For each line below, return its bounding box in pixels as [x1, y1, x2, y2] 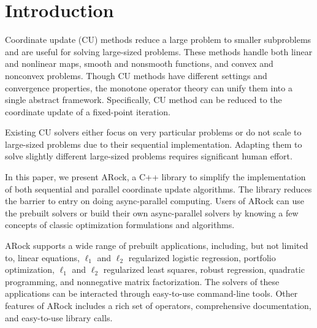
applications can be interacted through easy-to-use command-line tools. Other [5, 287, 298, 300]
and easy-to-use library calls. [5, 311, 113, 324]
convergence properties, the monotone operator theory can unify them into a [5, 81, 292, 94]
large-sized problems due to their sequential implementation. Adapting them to [5, 137, 302, 150]
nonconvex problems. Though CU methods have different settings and [5, 69, 267, 82]
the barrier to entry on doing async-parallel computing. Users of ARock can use [5, 194, 305, 207]
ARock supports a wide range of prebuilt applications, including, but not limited [5, 239, 308, 252]
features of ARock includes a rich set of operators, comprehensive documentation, [5, 299, 311, 311]
